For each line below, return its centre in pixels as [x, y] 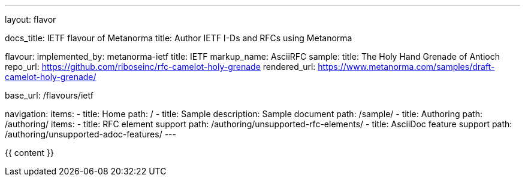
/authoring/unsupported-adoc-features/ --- [90, 134]
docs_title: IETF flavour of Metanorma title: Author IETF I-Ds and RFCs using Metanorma [179, 38]
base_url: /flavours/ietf [49, 95]
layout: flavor [31, 19]
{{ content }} [29, 153]
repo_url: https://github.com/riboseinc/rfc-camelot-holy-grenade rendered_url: [160, 67]
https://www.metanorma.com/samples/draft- [406, 67]
